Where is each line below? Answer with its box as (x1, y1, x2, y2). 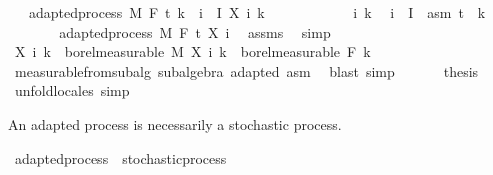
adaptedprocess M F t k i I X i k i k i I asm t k (28, 2, 486, 22)
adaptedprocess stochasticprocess (14, 147, 227, 168)
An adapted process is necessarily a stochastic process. (8, 113, 342, 134)
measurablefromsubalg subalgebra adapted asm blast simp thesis (14, 60, 479, 81)
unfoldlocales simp (14, 80, 130, 101)
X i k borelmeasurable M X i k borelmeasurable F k (14, 41, 371, 62)
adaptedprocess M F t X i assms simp (59, 21, 331, 42)
